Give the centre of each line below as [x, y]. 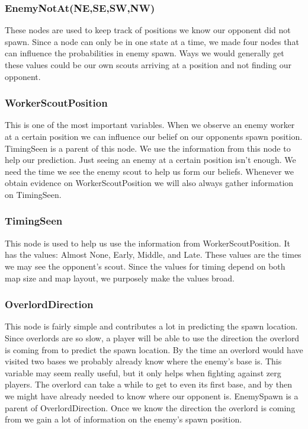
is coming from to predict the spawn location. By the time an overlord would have [154, 349]
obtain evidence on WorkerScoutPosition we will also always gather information [149, 183]
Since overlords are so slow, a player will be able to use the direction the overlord [152, 337]
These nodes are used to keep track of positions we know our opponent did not [148, 30]
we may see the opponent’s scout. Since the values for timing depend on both [145, 266]
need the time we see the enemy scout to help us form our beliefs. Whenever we [149, 171]
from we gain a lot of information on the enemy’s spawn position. [123, 419]
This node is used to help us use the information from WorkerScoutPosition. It [147, 243]
